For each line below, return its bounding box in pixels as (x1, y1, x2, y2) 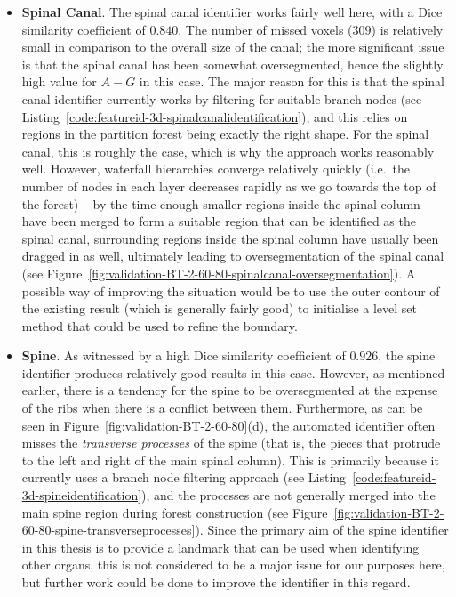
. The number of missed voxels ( (178, 20, 353, 38)
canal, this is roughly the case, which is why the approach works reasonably (21, 141, 435, 160)
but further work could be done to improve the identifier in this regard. (21, 573, 411, 591)
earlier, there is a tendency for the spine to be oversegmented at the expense (21, 381, 438, 399)
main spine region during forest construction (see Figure (21, 503, 328, 521)
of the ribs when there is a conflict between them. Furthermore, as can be (21, 399, 423, 417)
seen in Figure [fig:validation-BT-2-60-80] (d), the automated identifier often (21, 415, 436, 434)
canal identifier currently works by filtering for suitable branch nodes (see (21, 89, 422, 108)
